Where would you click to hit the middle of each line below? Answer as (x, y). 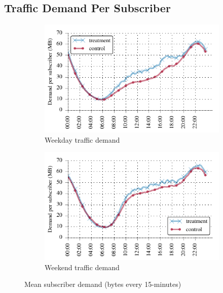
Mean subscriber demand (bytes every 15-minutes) (103, 284)
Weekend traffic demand (82, 267)
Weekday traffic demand (82, 139)
